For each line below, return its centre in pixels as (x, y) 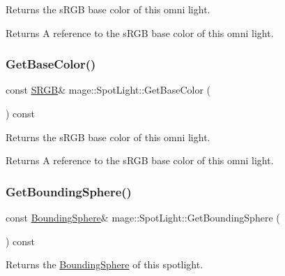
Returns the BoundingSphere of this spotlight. (105, 264)
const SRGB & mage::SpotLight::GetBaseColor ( (108, 90)
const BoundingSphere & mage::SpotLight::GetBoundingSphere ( (143, 217)
